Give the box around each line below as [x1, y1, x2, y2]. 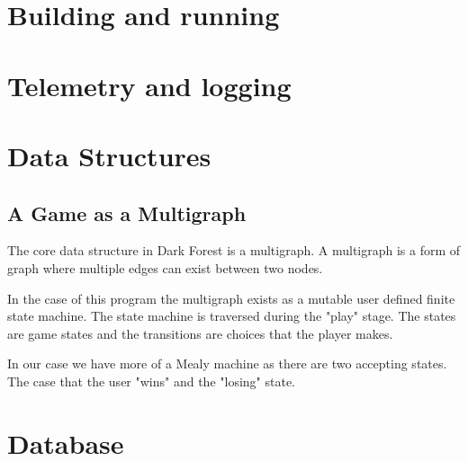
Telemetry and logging [7, 66, 292, 103]
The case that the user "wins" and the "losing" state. [7, 371, 295, 390]
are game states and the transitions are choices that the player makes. [7, 324, 393, 342]
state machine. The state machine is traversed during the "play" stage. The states [7, 306, 456, 325]
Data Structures [7, 137, 211, 173]
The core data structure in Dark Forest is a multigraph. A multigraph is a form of [7, 241, 461, 260]
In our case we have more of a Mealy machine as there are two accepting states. [7, 354, 447, 373]
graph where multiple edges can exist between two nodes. [7, 258, 323, 277]
